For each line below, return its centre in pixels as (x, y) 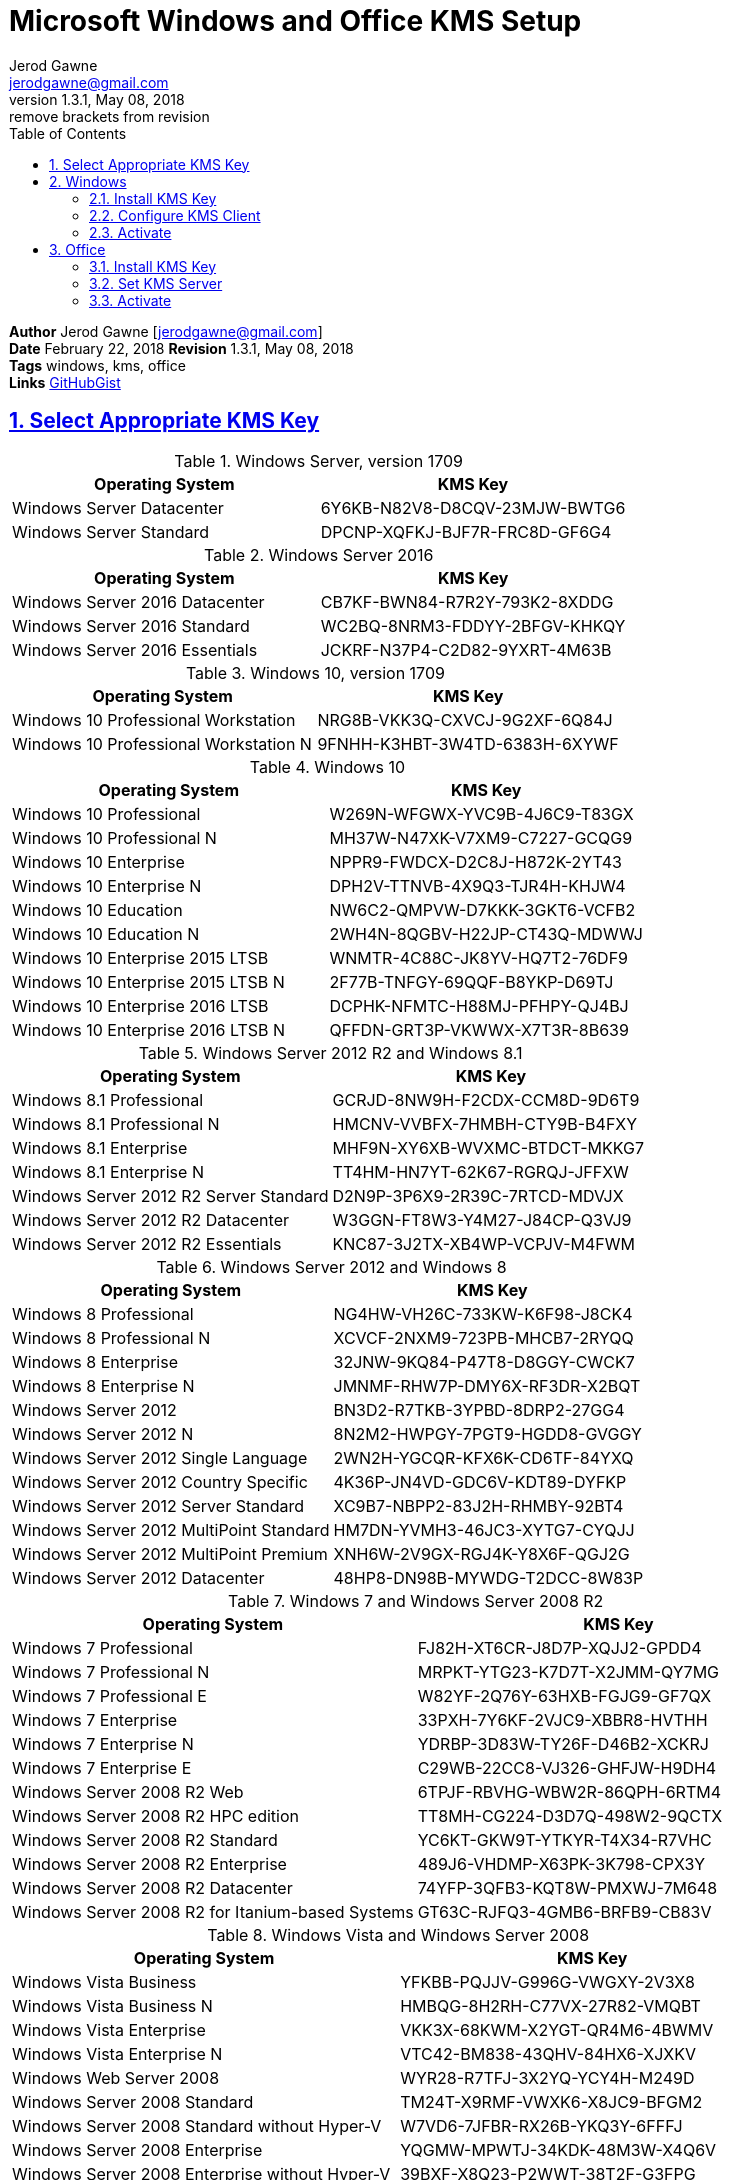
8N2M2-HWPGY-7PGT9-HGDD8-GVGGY (487, 1433)
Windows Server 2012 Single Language (160, 1457)
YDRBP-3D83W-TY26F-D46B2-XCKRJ (563, 1743)
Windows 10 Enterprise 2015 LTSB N (148, 981)
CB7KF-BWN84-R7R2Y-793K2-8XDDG (467, 601)
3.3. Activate (130, 300)
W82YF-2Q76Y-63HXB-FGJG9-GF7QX (564, 1695)
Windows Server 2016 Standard (131, 625)
